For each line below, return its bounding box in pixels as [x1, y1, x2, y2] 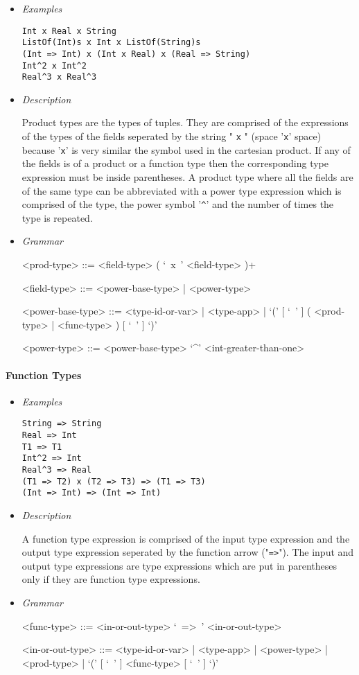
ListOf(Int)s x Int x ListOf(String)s [21, 37, 201, 48]
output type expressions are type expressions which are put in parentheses [21, 558, 338, 572]
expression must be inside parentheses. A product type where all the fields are [21, 169, 353, 184]
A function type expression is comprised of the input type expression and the [21, 531, 350, 545]
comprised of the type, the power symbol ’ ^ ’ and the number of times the [21, 197, 334, 211]
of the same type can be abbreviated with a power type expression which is [21, 183, 342, 198]
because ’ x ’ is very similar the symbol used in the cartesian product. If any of [21, 142, 351, 157]
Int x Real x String [21, 26, 116, 36]
